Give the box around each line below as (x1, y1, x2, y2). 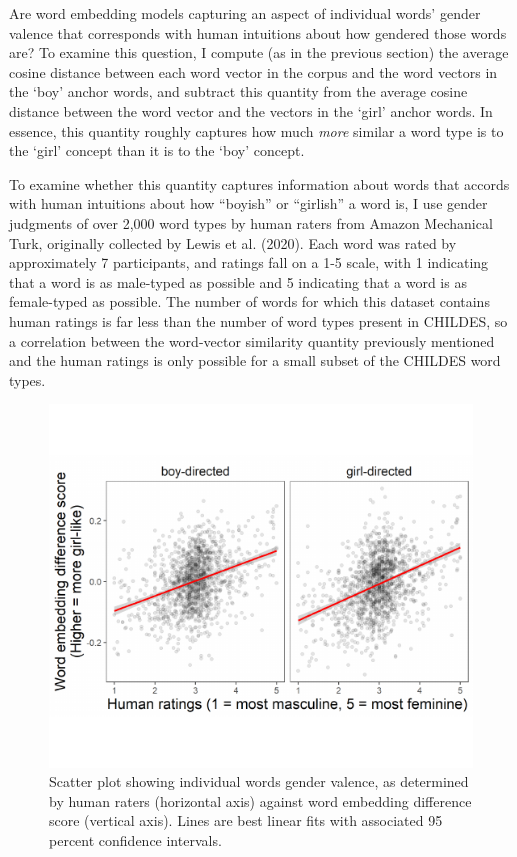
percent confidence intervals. (49, 830, 222, 851)
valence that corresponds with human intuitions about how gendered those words (9, 22, 507, 43)
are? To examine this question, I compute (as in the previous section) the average (9, 42, 509, 63)
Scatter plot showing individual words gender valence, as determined (49, 771, 469, 792)
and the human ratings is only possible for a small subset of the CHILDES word (9, 350, 501, 371)
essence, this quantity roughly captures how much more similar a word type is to (9, 120, 504, 141)
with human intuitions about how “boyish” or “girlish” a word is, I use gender (9, 193, 488, 214)
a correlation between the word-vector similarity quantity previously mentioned (9, 330, 495, 351)
